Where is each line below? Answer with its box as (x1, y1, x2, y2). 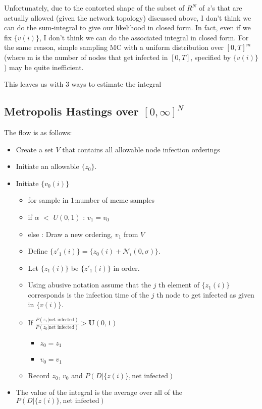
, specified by (190, 51, 231, 62)
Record (28, 370, 50, 380)
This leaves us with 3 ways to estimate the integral (4, 79, 162, 89)
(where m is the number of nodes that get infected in (4, 51, 168, 62)
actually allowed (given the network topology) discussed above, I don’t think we (4, 12, 251, 23)
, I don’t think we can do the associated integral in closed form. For (39, 32, 249, 42)
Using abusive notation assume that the (28, 279, 151, 290)
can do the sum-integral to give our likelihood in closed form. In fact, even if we (4, 22, 251, 33)
